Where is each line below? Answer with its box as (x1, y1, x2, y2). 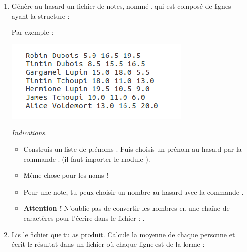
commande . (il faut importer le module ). (23, 153, 150, 164)
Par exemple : (11, 27, 54, 37)
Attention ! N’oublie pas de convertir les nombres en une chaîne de (23, 203, 230, 213)
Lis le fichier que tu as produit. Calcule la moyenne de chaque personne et (11, 229, 235, 239)
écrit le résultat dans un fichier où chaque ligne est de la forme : (11, 239, 205, 249)
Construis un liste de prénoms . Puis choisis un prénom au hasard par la (23, 143, 242, 154)
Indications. (11, 127, 47, 138)
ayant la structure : (11, 10, 70, 21)
